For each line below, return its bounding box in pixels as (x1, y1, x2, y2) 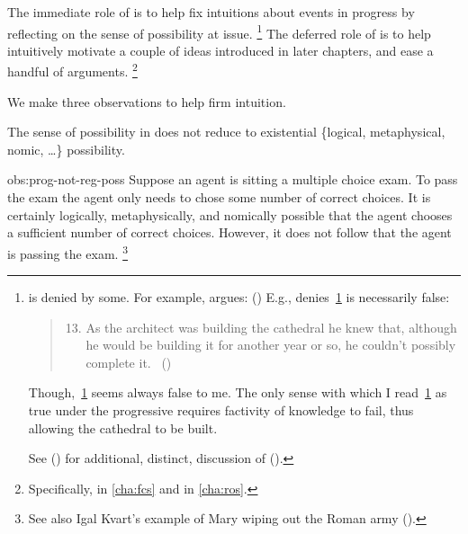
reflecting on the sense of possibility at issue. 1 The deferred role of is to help (7, 21, 431, 42)
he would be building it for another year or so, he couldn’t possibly (85, 335, 456, 354)
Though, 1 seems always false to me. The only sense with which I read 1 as (28, 383, 447, 402)
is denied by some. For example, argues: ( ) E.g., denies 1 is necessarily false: (28, 288, 450, 307)
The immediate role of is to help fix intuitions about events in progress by (7, 3, 415, 21)
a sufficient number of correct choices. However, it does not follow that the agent (7, 223, 452, 242)
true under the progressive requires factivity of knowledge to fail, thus (28, 401, 414, 420)
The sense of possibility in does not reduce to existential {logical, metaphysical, (7, 122, 445, 141)
